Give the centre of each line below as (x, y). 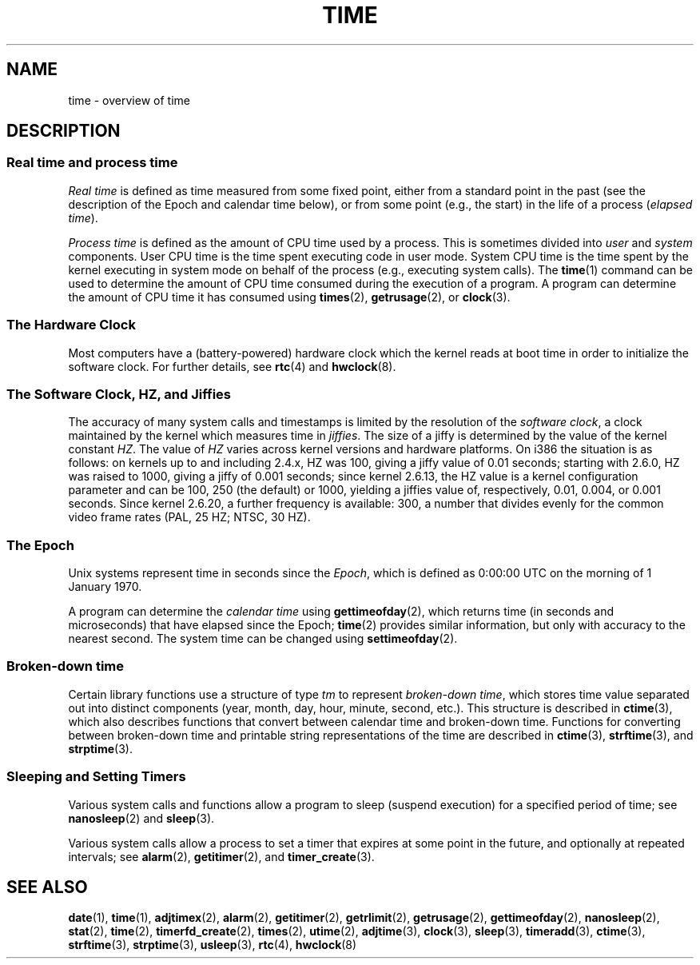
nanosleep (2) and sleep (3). (141, 818)
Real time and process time (92, 163)
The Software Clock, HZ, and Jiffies (119, 394)
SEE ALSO (47, 887)
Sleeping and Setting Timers (96, 777)
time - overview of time (129, 100)
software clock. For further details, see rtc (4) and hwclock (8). (232, 366)
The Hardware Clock (71, 325)
